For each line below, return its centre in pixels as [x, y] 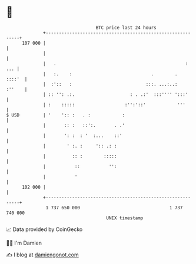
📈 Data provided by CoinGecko [44, 229]
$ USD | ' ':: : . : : [66, 115]
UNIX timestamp [125, 218]
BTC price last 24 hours [126, 28]
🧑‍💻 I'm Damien [24, 243]
